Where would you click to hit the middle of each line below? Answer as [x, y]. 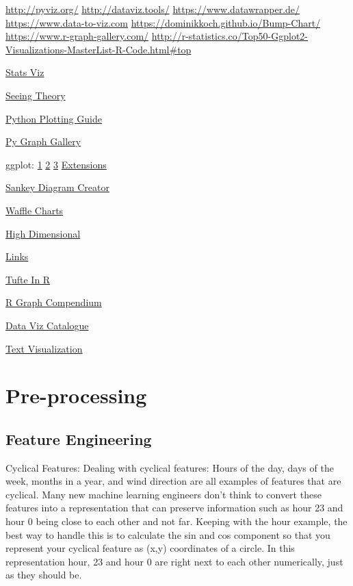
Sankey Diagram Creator [57, 187]
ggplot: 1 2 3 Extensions [56, 164]
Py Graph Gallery [43, 141]
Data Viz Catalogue [47, 325]
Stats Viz [25, 72]
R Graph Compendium [54, 302]
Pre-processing [76, 395]
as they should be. [44, 575]
